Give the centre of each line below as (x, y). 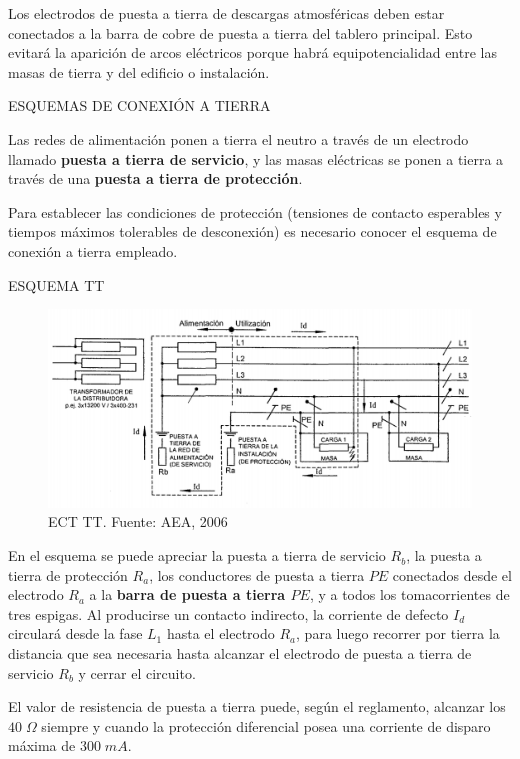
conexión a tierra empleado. (93, 250)
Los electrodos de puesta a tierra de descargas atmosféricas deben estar (226, 13)
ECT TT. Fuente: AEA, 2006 (138, 521)
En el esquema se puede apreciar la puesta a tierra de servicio (197, 555)
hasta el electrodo (220, 633)
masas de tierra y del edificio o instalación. (139, 71)
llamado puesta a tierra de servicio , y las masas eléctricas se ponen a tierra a (256, 158)
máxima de (42, 745)
